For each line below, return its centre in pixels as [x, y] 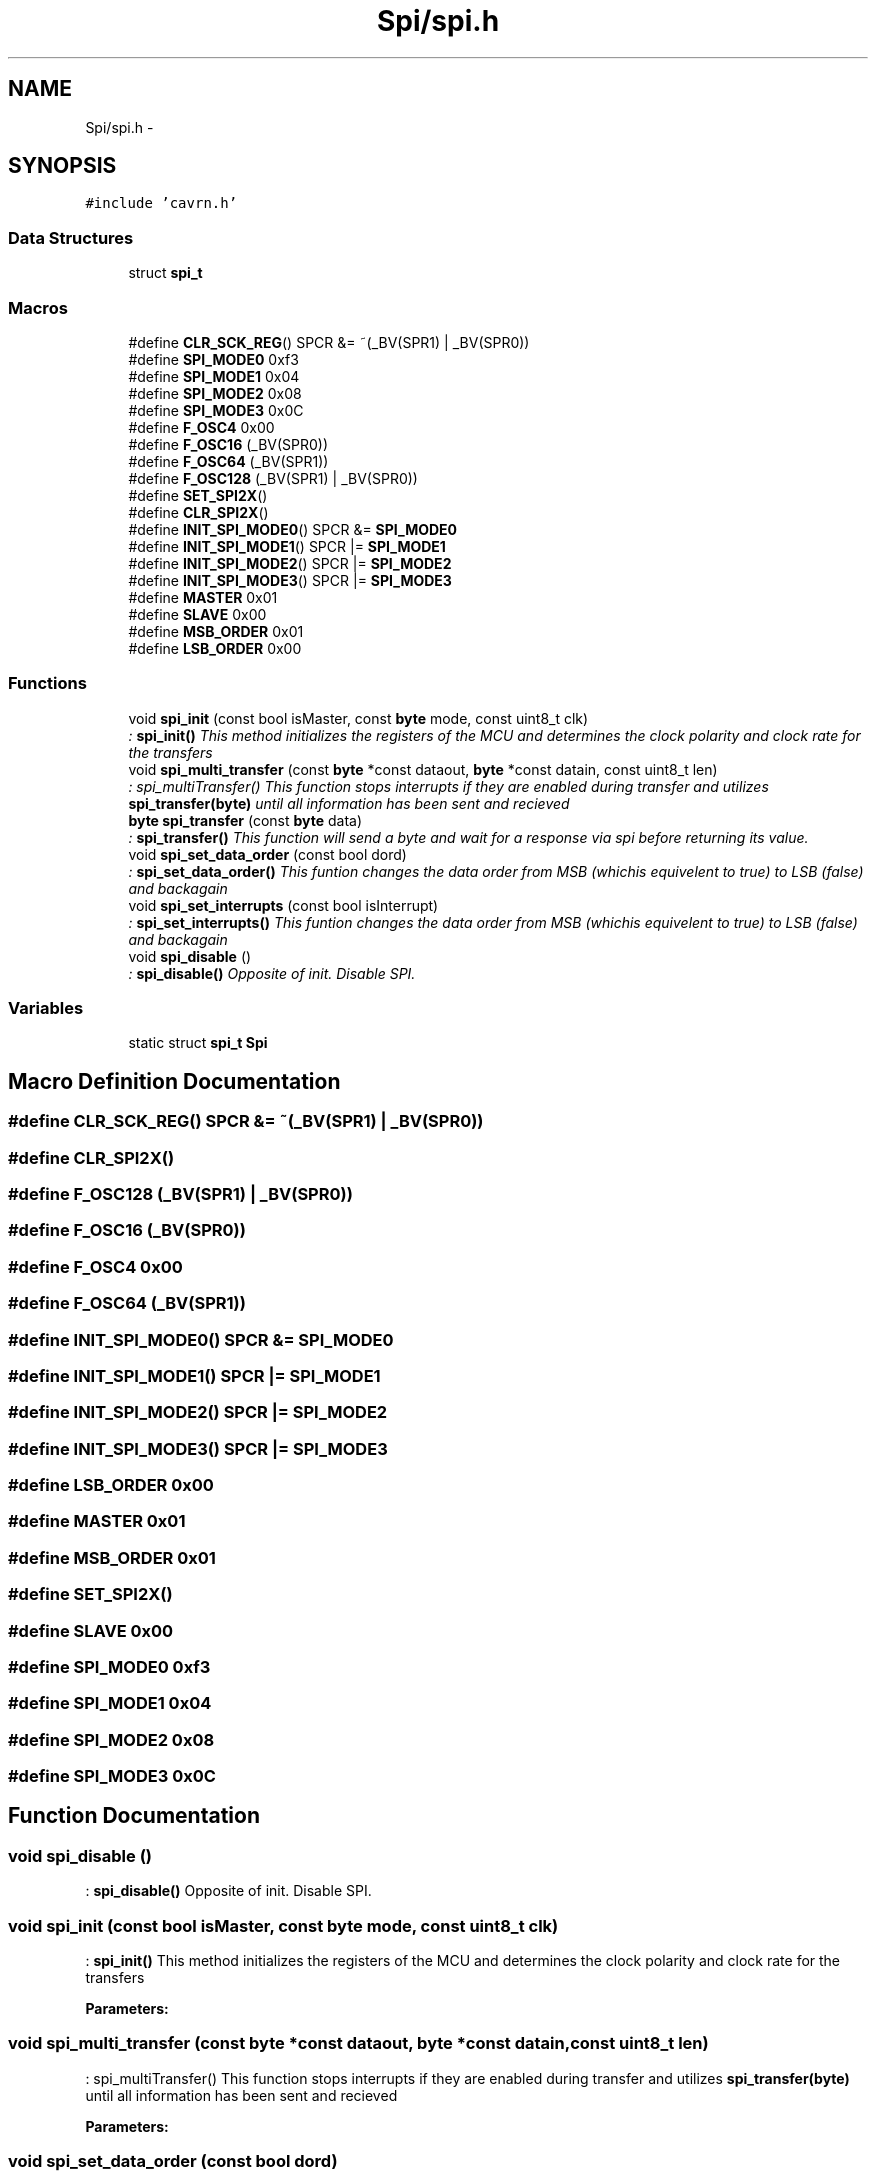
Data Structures [71, 237]
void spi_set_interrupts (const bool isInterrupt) [283, 905]
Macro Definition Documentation [174, 1081]
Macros [38, 307]
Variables [46, 1008]
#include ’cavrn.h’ [161, 203]
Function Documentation [134, 1816]
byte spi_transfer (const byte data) [245, 820]
